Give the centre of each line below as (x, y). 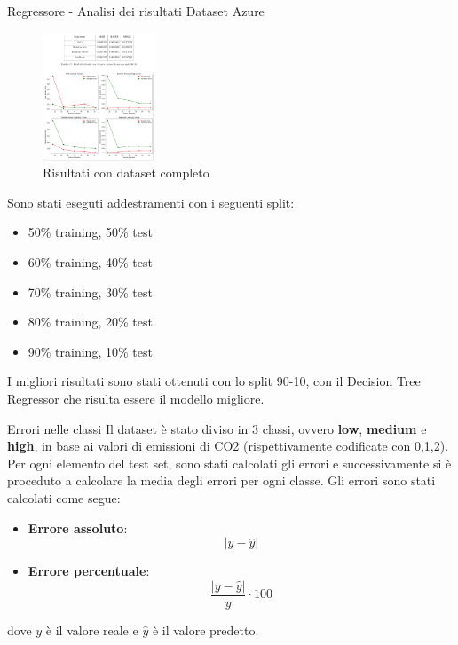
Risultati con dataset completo (126, 173)
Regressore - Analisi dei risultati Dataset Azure (136, 11)
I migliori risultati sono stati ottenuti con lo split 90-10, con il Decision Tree (214, 381)
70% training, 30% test (90, 291)
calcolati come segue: (64, 498)
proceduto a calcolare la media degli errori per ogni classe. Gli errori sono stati (221, 480)
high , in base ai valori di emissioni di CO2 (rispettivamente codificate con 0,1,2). (228, 446)
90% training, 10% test (90, 351)
